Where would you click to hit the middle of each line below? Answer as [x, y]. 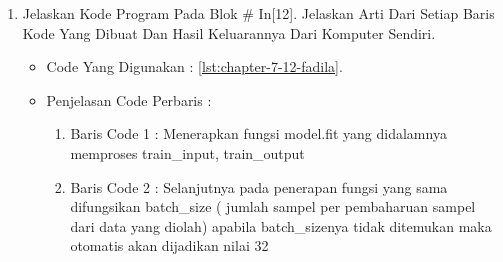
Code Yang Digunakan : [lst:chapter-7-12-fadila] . [194, 66]
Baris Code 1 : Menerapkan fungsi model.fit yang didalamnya [258, 133]
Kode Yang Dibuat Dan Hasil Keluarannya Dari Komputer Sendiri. [229, 32]
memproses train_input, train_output [187, 152]
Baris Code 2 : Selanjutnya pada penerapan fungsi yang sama [259, 186]
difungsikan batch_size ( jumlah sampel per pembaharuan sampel [273, 206]
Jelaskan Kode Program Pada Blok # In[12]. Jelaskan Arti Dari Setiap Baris [258, 13]
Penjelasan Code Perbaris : [129, 99]
